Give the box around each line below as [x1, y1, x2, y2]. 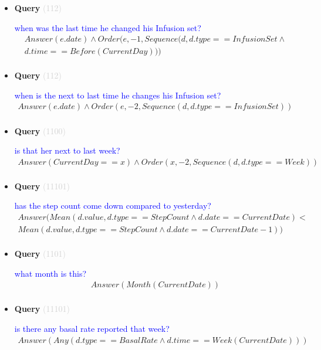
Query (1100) [14, 124, 66, 137]
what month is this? [14, 267, 87, 279]
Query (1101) [14, 247, 66, 260]
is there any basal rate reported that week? [14, 322, 170, 334]
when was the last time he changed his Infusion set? [14, 21, 201, 33]
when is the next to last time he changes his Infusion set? [14, 89, 221, 101]
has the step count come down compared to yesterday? [14, 199, 211, 212]
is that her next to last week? [14, 144, 120, 157]
